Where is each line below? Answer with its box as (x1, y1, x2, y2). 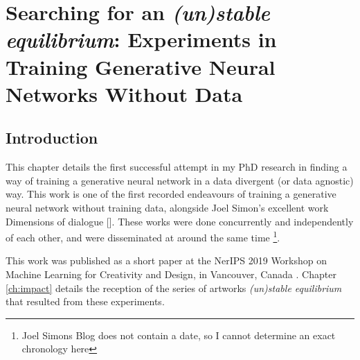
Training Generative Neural (6, 52, 276, 80)
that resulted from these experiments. (6, 294, 165, 309)
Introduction (6, 127, 98, 148)
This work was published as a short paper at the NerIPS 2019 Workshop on (6, 253, 327, 268)
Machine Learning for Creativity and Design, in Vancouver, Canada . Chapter (6, 266, 336, 281)
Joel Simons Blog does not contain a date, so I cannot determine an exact (21, 327, 336, 342)
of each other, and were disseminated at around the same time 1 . (6, 228, 280, 244)
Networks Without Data (6, 79, 243, 108)
